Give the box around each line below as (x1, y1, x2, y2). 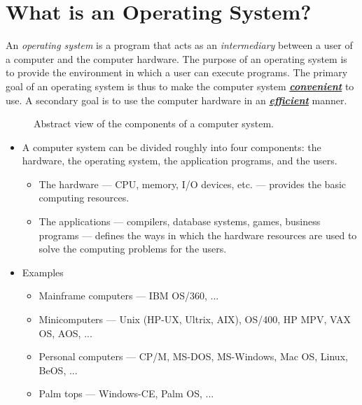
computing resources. (39, 190, 130, 205)
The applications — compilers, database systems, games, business (39, 214, 321, 229)
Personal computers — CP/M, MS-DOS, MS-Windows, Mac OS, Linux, (39, 349, 348, 364)
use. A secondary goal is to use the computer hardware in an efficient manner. (6, 92, 347, 107)
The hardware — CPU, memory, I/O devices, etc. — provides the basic (39, 176, 347, 191)
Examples (22, 264, 64, 279)
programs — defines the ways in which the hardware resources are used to (39, 227, 357, 242)
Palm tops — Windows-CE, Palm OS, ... (39, 386, 214, 401)
